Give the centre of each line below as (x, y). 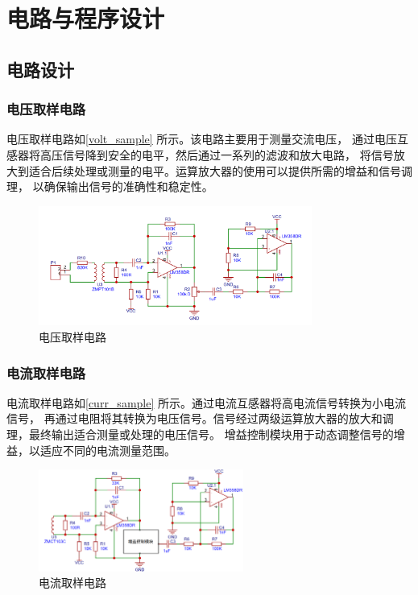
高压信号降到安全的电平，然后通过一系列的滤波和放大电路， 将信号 (217, 154)
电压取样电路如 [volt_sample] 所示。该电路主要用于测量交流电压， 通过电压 (202, 139)
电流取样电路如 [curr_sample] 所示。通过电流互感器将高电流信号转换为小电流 (207, 402)
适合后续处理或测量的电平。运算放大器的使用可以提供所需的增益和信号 (215, 170)
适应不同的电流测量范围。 (108, 450)
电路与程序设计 (86, 18)
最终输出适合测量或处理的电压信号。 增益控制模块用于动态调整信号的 (211, 434)
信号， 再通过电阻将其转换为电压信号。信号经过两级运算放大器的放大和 (195, 418)
